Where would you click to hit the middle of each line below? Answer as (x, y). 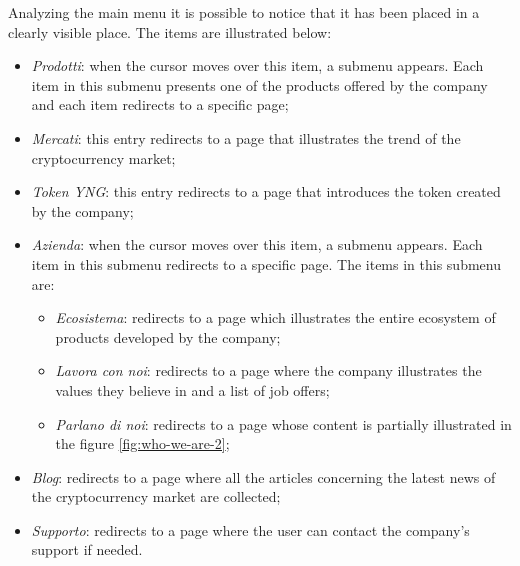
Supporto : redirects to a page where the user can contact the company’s (250, 529)
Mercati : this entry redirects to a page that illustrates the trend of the (246, 137)
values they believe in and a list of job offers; (192, 389)
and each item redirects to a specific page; (160, 104)
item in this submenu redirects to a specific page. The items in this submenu (266, 263)
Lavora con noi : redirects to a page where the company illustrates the (268, 370)
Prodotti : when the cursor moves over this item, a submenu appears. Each (257, 65)
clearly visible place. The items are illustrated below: (170, 31)
